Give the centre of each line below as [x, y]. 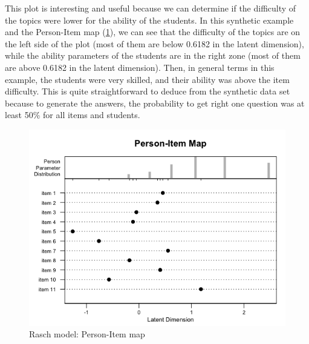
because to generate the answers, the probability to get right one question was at [155, 103]
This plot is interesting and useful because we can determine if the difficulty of [151, 8]
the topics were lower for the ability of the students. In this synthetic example [149, 20]
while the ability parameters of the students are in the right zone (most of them [153, 55]
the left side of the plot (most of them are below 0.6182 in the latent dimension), [154, 43]
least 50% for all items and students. [73, 115]
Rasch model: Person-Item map [87, 334]
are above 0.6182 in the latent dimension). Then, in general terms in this [140, 67]
